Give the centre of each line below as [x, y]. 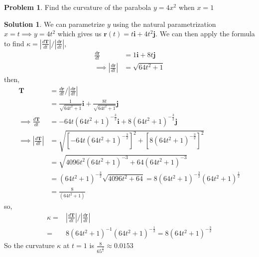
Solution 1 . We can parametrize [55, 24]
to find [14, 43]
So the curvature [29, 245]
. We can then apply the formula [205, 34]
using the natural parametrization [164, 24]
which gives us [79, 34]
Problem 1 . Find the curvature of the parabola [78, 7]
